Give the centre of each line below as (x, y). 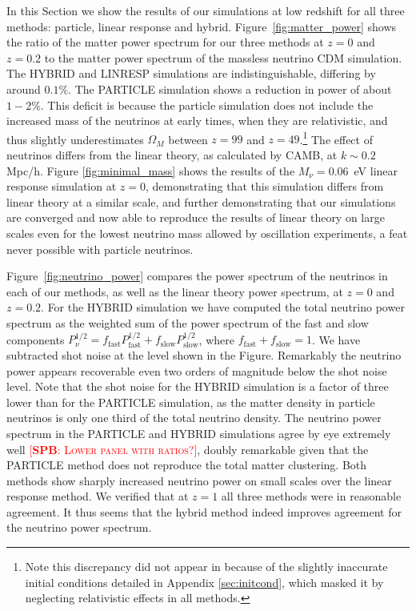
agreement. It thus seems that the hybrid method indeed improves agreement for (204, 511)
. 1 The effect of (336, 138)
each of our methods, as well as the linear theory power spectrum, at (175, 291)
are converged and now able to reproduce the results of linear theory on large (196, 217)
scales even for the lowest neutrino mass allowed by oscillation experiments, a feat (207, 233)
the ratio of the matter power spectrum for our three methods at (165, 42)
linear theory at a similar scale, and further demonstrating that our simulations (201, 201)
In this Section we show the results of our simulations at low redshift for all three (206, 10)
